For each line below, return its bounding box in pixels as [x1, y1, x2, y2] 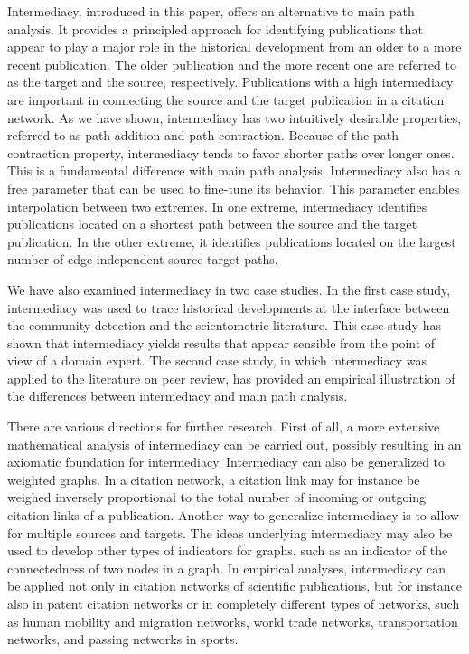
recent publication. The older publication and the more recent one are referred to [7, 54, 456, 73]
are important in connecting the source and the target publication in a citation [7, 90, 445, 109]
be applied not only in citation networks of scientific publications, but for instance [7, 576, 462, 595]
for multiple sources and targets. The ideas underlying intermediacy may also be [7, 523, 453, 542]
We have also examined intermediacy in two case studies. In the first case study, [7, 280, 451, 299]
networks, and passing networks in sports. [7, 630, 239, 649]
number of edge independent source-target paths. [7, 250, 278, 269]
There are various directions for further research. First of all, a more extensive [7, 417, 440, 436]
